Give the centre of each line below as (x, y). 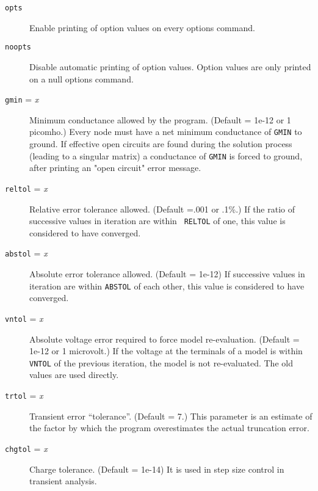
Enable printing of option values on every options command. (142, 27)
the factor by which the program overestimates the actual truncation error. (169, 428)
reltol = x (26, 188)
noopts (18, 47)
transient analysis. (63, 481)
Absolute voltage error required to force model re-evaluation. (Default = (164, 339)
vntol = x (24, 318)
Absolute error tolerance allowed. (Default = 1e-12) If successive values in (167, 274)
